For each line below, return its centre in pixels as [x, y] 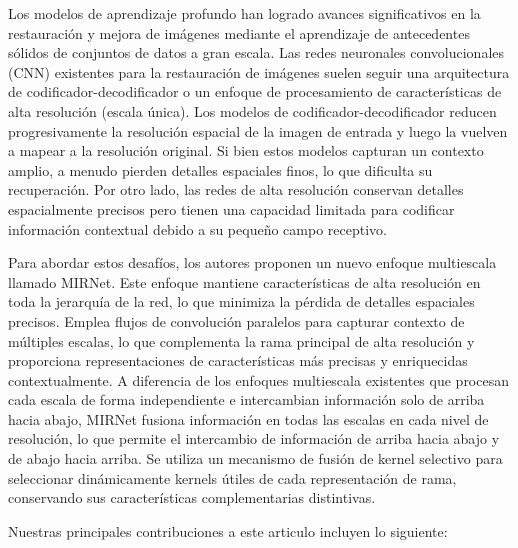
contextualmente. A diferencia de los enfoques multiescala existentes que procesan [258, 379]
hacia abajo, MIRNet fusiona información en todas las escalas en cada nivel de [248, 418]
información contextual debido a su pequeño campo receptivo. [197, 228]
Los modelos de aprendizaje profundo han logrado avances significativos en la [244, 13]
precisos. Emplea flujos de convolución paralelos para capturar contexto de [236, 320]
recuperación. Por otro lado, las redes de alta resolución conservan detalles [236, 189]
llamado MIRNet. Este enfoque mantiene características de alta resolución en [244, 281]
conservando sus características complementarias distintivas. [192, 497]
